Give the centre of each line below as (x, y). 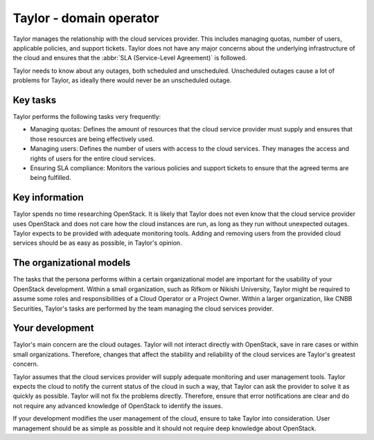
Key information (48, 198)
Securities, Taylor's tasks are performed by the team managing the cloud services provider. (143, 309)
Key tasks (35, 100)
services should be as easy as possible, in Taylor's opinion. (98, 243)
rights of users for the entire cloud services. (93, 158)
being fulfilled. (51, 178)
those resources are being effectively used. (92, 139)
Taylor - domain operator (86, 18)
